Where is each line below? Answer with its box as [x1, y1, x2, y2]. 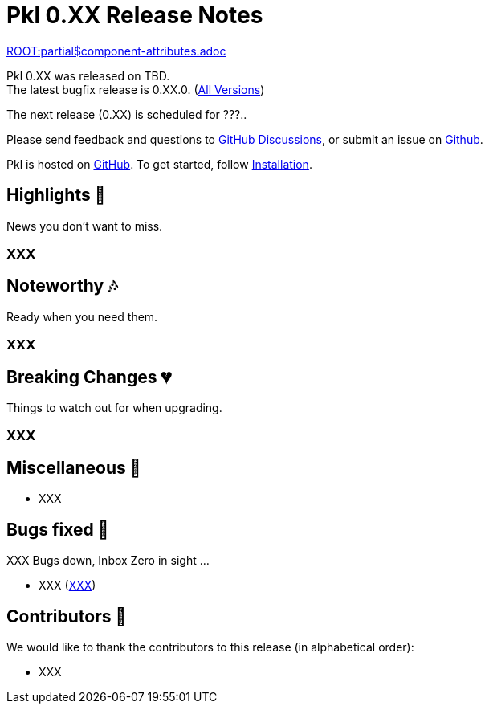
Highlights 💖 [6, 185, 106, 206]
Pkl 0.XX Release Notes [6, 2, 263, 29]
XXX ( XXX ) [39, 578, 96, 593]
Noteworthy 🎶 [6, 275, 118, 296]
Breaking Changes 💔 [6, 366, 172, 387]
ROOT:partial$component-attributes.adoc [6, 43, 226, 58]
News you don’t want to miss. [6, 218, 163, 233]
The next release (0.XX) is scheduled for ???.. [6, 107, 247, 121]
